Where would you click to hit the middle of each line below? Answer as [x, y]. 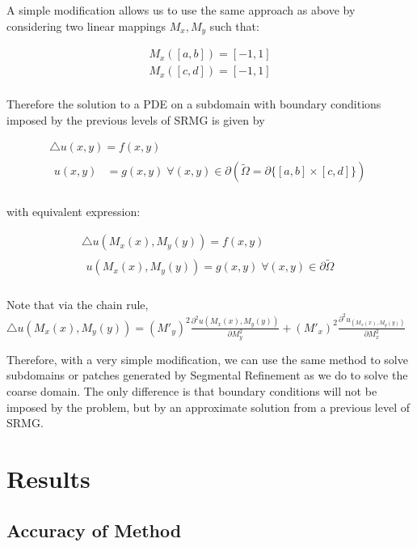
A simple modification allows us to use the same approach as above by [181, 10]
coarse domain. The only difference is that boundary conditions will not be [192, 390]
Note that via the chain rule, [78, 305]
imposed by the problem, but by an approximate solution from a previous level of [208, 407]
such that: [234, 25]
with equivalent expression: [74, 212]
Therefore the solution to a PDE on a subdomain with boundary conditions [194, 104]
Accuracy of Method [94, 530]
